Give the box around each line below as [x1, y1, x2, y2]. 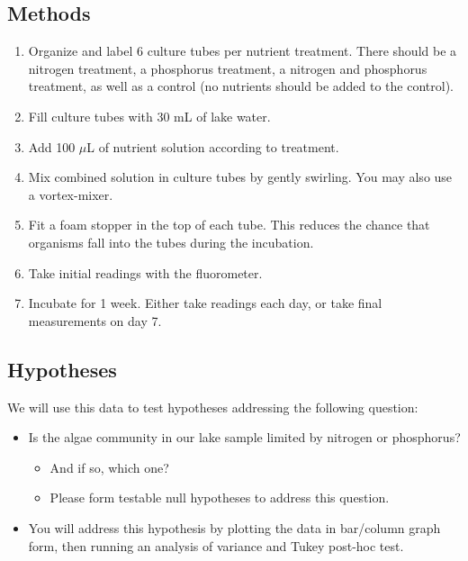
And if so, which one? [49, 457, 169, 476]
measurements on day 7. [28, 311, 162, 330]
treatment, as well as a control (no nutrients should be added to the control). [28, 77, 454, 95]
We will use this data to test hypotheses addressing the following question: [7, 397, 418, 416]
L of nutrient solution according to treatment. [86, 137, 339, 156]
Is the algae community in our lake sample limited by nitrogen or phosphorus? [28, 428, 461, 447]
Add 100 [28, 137, 76, 156]
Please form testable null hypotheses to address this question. [49, 488, 390, 507]
